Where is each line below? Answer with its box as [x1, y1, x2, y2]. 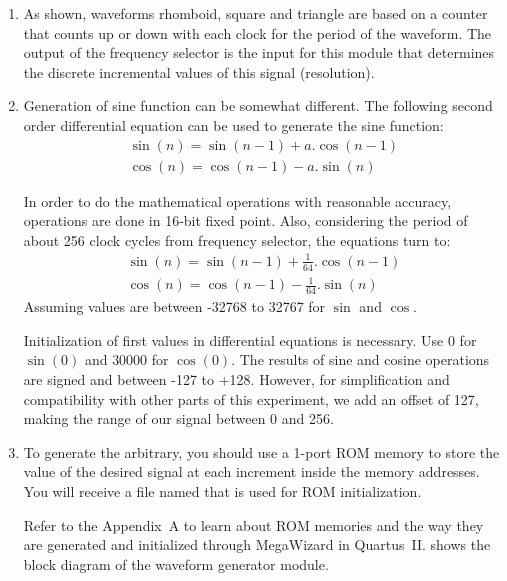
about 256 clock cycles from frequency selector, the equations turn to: [23, 229, 451, 250]
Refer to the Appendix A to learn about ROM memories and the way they [23, 514, 484, 535]
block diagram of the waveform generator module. [23, 553, 329, 574]
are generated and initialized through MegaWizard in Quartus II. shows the [23, 534, 491, 555]
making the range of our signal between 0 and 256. [23, 408, 334, 429]
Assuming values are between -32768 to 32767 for [23, 296, 326, 317]
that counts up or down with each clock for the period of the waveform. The [23, 22, 492, 43]
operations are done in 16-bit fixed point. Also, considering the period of [23, 210, 468, 231]
